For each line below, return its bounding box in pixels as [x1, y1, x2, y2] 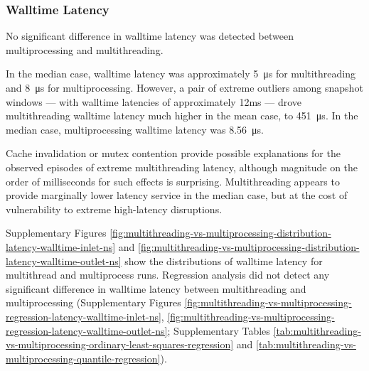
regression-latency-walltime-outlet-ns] [6, 323, 168, 338]
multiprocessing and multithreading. [6, 42, 164, 57]
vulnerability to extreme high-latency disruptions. [6, 201, 223, 216]
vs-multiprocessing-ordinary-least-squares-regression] [6, 337, 234, 352]
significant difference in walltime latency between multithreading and [6, 281, 306, 296]
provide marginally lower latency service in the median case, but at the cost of [6, 188, 348, 203]
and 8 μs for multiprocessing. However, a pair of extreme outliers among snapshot [6, 80, 363, 95]
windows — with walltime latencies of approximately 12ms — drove [6, 94, 301, 109]
